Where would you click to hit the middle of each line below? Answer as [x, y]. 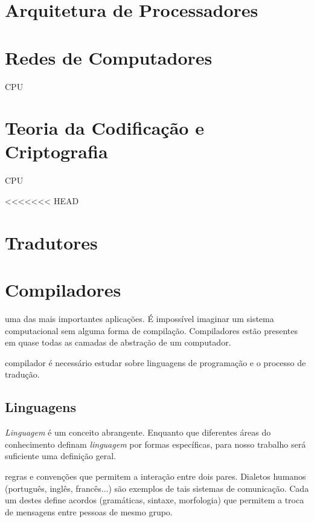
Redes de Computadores [109, 57]
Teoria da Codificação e [104, 128]
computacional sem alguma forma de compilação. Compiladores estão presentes [151, 330]
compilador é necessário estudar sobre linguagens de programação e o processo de [155, 362]
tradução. [22, 374]
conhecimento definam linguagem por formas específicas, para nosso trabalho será [155, 444]
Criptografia [56, 151]
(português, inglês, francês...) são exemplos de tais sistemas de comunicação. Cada [157, 488]
